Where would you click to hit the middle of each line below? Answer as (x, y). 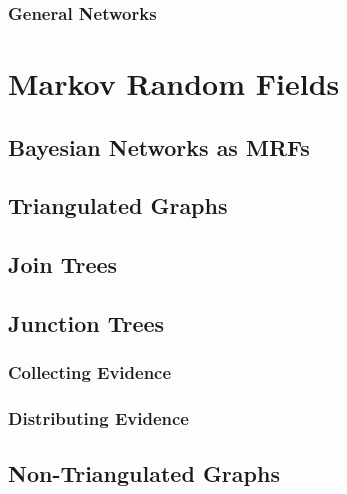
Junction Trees (86, 322)
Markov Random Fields (174, 83)
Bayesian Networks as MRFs (159, 146)
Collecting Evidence (90, 372)
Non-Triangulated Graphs (144, 473)
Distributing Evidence (98, 418)
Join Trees (63, 264)
